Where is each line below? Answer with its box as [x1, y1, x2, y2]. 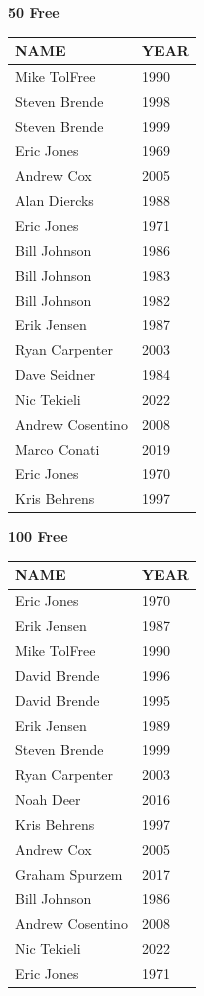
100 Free [8, 526, 68, 547]
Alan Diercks [15, 190, 94, 211]
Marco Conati [15, 438, 100, 459]
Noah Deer [15, 789, 81, 810]
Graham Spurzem [15, 863, 123, 884]
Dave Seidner [15, 364, 96, 385]
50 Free [8, 2, 60, 22]
